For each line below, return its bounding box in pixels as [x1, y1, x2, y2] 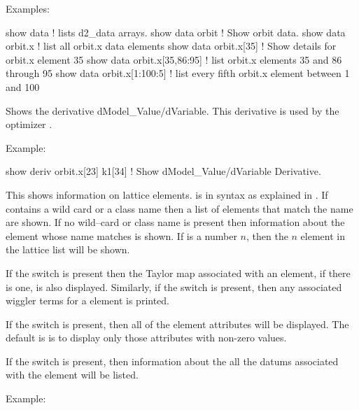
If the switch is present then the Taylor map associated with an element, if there [6, 265, 351, 280]
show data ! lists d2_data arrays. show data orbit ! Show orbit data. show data [6, 24, 346, 39]
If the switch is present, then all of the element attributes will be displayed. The [6, 316, 349, 331]
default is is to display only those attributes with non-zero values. [6, 330, 287, 345]
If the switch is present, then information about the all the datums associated [6, 353, 339, 368]
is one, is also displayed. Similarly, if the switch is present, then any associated [6, 279, 342, 294]
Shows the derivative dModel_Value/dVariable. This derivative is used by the [6, 103, 339, 118]
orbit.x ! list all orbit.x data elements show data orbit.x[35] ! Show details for [6, 38, 337, 53]
